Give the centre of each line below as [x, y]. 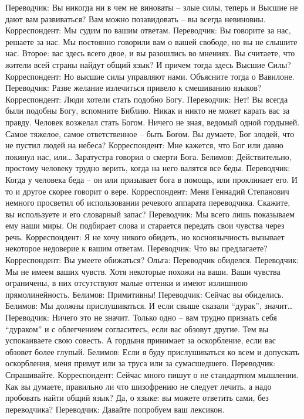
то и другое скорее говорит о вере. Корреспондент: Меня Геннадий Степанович [147, 191]
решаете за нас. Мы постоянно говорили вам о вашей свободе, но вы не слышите [151, 41]
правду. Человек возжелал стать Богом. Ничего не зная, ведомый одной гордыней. [153, 122]
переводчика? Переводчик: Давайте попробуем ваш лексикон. [115, 409]
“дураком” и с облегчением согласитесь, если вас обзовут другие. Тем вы [137, 328]
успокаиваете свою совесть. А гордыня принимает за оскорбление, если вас [141, 340]
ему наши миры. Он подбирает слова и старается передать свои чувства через [145, 225]
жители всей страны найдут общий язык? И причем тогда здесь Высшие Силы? [148, 64]
